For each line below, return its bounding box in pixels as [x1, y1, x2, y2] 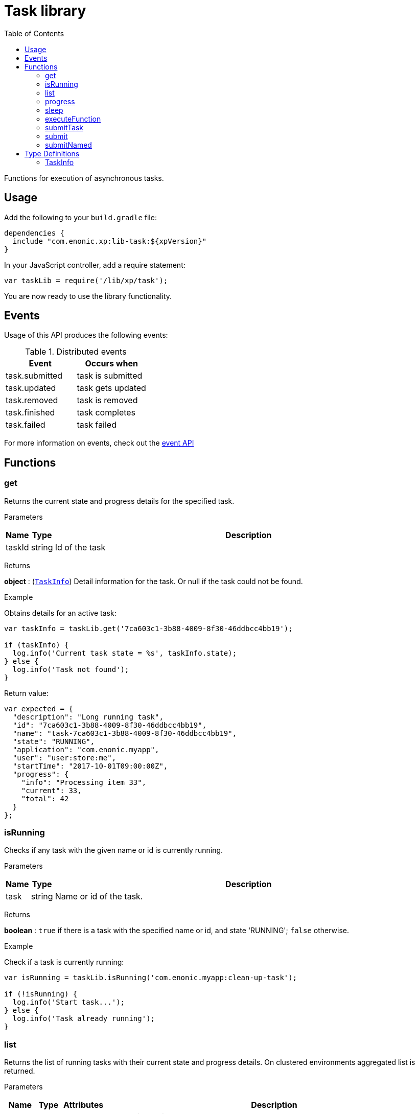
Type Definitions [25, 149, 80, 158]
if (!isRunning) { [4, 990, 78, 999]
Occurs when [85, 358, 138, 369]
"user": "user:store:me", [12, 753, 117, 762]
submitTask [45, 123, 83, 132]
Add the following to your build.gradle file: [4, 213, 157, 222]
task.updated [6, 383, 56, 393]
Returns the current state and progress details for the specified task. [4, 496, 235, 505]
